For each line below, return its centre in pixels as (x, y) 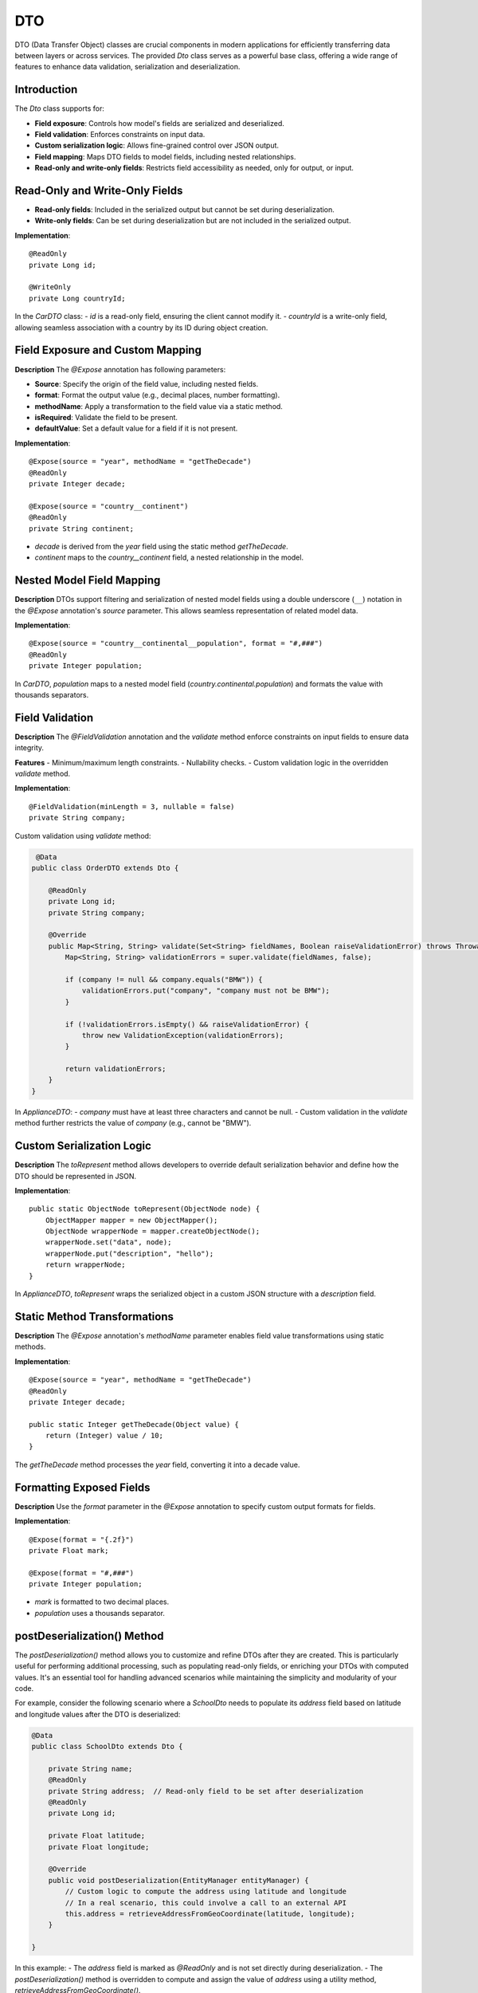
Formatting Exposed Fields (82, 1487)
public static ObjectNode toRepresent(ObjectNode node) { (145, 1209)
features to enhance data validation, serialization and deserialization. (127, 67)
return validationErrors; (116, 1069)
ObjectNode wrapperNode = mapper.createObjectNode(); (153, 1231)
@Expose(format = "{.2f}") (82, 1539)
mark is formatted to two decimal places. (102, 1602)
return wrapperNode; (85, 1265)
